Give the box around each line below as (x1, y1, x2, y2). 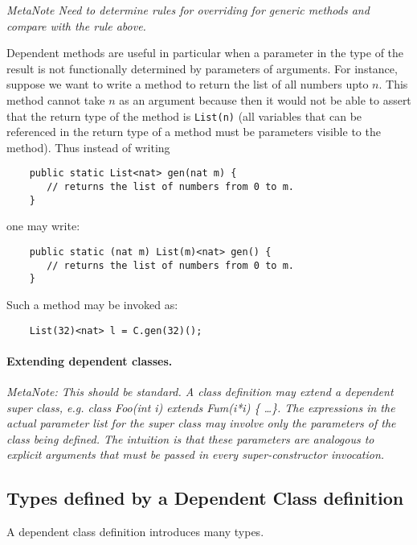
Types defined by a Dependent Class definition (6, 485, 404, 510)
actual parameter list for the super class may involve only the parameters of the (6, 415, 396, 431)
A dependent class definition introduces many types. (6, 523, 264, 540)
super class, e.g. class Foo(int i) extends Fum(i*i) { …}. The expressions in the (6, 398, 395, 415)
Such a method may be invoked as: (6, 295, 178, 312)
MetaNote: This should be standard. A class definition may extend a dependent (6, 382, 394, 399)
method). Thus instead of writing (6, 138, 170, 155)
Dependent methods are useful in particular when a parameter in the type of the (6, 44, 404, 61)
